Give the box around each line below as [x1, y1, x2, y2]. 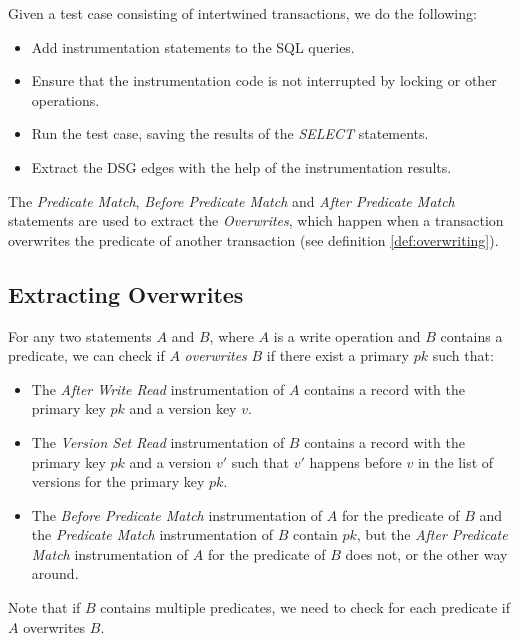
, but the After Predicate [356, 524, 508, 545]
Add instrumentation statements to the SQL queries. [31, 36, 355, 57]
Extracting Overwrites [8, 278, 244, 309]
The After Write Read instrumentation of [31, 378, 285, 399]
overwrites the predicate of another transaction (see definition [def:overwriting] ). [8, 229, 499, 250]
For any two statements [8, 325, 152, 346]
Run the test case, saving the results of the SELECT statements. [31, 123, 429, 144]
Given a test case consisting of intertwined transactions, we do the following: [8, 3, 477, 23]
